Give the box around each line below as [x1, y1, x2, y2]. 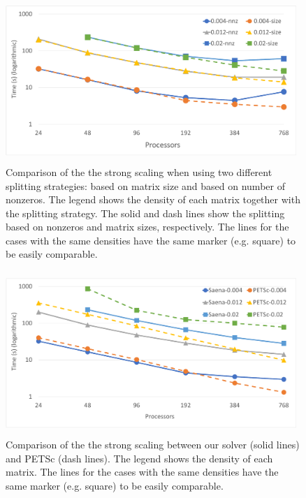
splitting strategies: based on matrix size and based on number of [6, 178, 285, 193]
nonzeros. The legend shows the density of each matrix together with [6, 192, 300, 207]
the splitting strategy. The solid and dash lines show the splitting [6, 205, 285, 220]
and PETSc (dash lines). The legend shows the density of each [6, 451, 273, 465]
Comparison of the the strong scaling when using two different [6, 164, 272, 179]
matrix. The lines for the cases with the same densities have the [6, 464, 279, 479]
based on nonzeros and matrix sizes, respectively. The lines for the [6, 219, 289, 234]
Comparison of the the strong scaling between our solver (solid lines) [6, 437, 300, 451]
